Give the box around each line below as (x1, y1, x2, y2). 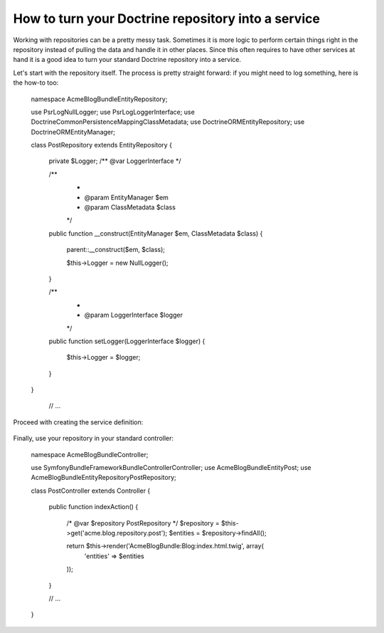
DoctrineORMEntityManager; (31, 127, 115, 136)
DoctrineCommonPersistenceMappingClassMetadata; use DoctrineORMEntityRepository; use (31, 117, 305, 126)
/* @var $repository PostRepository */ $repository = (66, 518, 220, 527)
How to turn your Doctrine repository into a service (13, 11, 320, 26)
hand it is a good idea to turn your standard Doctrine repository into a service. (13, 56, 242, 64)
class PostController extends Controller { (31, 486, 151, 495)
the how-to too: (13, 78, 59, 87)
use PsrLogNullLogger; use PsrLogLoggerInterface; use (31, 108, 195, 116)
